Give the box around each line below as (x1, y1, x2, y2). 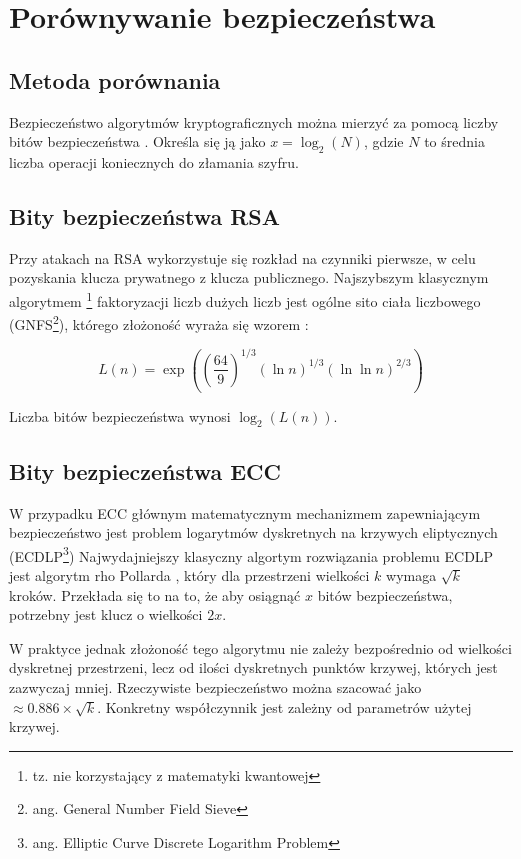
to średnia (424, 131, 485, 152)
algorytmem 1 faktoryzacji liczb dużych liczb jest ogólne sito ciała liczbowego (9, 287, 481, 311)
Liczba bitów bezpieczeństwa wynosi (9, 405, 231, 426)
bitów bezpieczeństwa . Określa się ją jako (9, 131, 266, 152)
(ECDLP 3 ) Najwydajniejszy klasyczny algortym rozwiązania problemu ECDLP (9, 542, 494, 566)
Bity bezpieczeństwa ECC (9, 455, 281, 486)
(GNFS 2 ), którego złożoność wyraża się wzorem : (9, 311, 309, 334)
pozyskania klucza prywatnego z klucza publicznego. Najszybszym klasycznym (9, 267, 489, 288)
